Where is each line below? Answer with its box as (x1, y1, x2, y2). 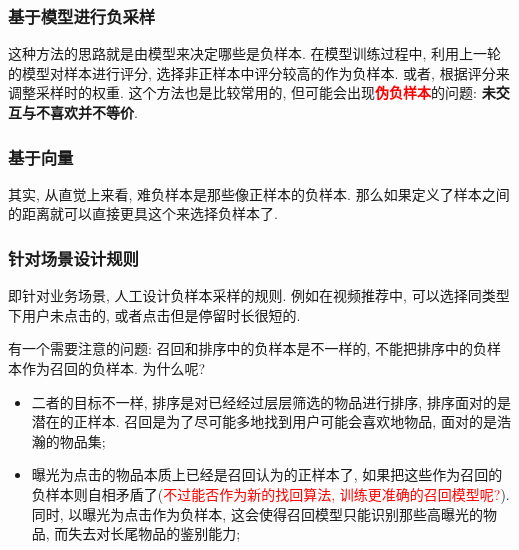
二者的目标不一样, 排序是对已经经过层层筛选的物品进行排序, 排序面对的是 (31, 391, 511, 412)
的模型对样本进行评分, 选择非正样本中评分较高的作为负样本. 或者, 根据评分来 (8, 62, 510, 83)
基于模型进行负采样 (8, 3, 156, 28)
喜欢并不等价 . (49, 102, 138, 122)
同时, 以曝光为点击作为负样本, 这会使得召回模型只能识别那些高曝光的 (31, 503, 483, 524)
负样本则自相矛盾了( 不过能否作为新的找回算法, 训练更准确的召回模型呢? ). (31, 483, 510, 504)
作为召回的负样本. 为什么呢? (21, 358, 206, 378)
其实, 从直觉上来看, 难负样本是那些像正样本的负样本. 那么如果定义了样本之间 (8, 183, 510, 204)
